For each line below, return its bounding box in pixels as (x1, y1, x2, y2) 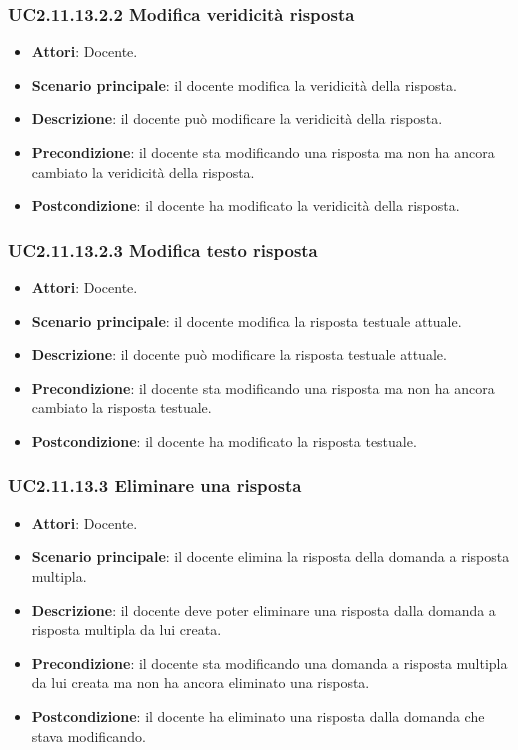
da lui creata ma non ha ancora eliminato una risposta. (31, 672, 370, 693)
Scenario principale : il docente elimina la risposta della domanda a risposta (31, 546, 510, 567)
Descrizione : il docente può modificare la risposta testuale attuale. (31, 344, 447, 365)
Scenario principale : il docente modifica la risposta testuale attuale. (31, 310, 462, 331)
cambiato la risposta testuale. (31, 397, 212, 418)
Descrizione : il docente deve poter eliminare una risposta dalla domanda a (31, 599, 496, 620)
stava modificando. (31, 725, 146, 746)
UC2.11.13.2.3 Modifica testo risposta (8, 237, 318, 262)
